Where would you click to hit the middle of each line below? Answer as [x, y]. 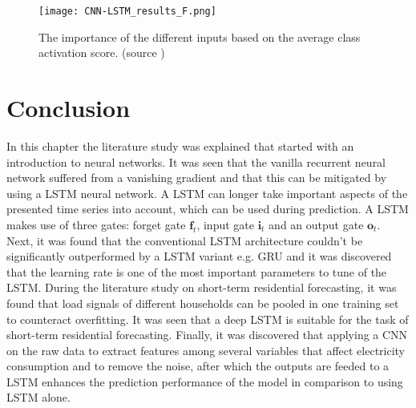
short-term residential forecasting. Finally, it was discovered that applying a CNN [207, 335]
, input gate [225, 224]
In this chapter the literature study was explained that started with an [180, 145]
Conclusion [69, 108]
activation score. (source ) [102, 53]
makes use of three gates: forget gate [96, 224]
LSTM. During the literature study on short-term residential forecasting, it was [202, 287]
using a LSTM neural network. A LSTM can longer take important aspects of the [207, 193]
